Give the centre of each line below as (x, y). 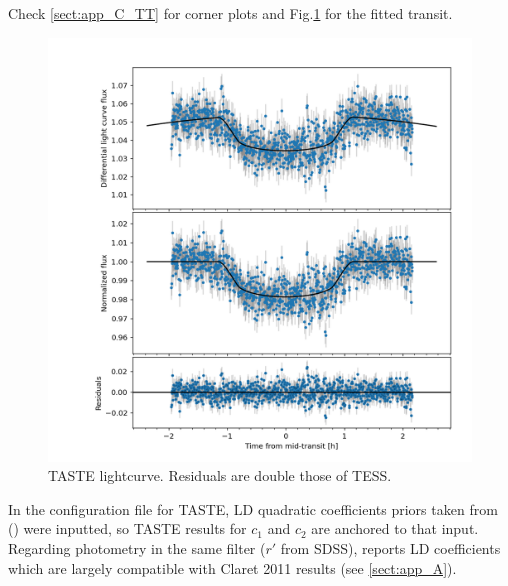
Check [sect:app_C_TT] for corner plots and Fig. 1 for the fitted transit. (230, 13)
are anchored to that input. (395, 528)
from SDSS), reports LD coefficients (390, 547)
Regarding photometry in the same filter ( (137, 547)
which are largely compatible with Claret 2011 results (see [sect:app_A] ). (232, 567)
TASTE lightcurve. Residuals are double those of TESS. (220, 475)
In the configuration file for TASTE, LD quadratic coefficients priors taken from (253, 508)
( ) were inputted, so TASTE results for (127, 528)
